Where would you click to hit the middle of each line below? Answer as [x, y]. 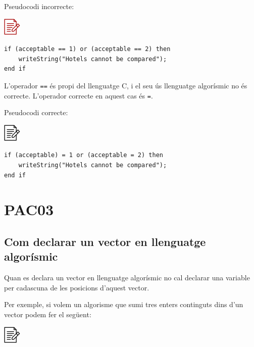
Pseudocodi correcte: [36, 112]
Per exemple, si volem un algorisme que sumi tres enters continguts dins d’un [124, 304]
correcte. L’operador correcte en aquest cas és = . [79, 95]
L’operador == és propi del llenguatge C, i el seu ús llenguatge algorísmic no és [126, 85]
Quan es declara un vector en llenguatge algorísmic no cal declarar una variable [127, 278]
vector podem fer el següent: [48, 314]
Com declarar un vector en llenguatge [105, 242]
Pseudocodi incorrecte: [39, 6]
